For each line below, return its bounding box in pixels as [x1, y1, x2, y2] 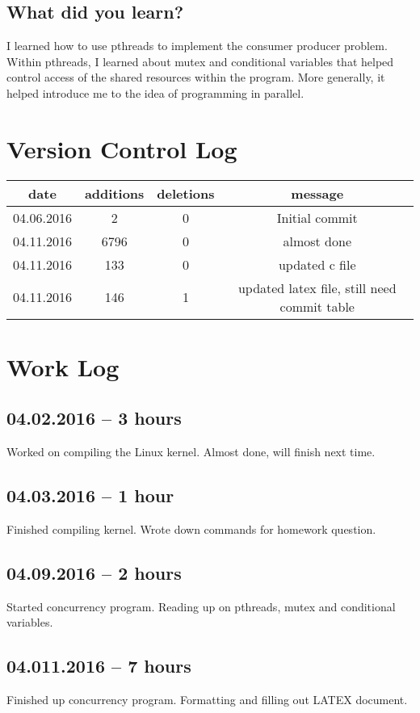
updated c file [278, 254, 356, 274]
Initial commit [276, 208, 358, 227]
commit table [279, 296, 355, 316]
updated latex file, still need [237, 278, 397, 297]
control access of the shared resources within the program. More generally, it [6, 69, 385, 86]
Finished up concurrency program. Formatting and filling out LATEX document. [6, 691, 408, 708]
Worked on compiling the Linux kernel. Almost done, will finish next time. [6, 443, 376, 460]
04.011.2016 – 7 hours [6, 653, 191, 678]
